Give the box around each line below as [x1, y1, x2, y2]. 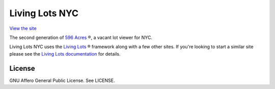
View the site [9, 25, 37, 31]
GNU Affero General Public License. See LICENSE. [9, 77, 115, 83]
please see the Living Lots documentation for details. [9, 51, 121, 57]
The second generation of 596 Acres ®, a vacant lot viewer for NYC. [9, 34, 153, 40]
